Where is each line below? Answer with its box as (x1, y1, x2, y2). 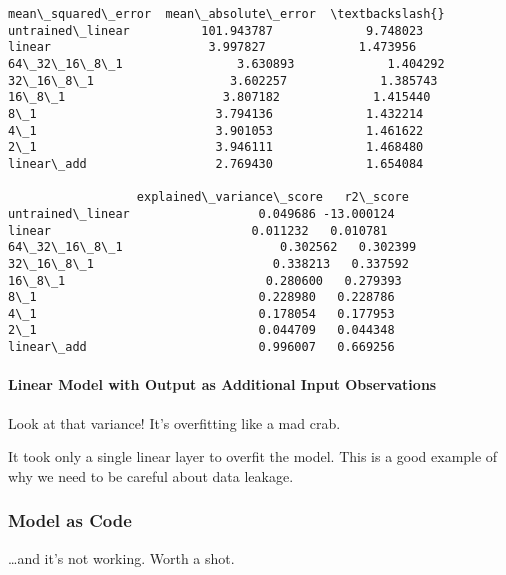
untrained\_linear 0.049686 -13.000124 (8, 206, 395, 221)
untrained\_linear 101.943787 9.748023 (8, 23, 424, 38)
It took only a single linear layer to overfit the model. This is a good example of (8, 446, 498, 467)
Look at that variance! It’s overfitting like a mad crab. (8, 412, 341, 433)
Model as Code (8, 508, 132, 533)
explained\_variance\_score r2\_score (136, 190, 409, 205)
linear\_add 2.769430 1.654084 (8, 156, 424, 171)
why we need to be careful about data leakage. (8, 465, 294, 486)
